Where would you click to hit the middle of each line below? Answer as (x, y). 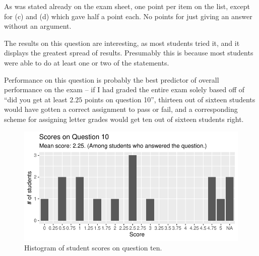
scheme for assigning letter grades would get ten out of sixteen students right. (124, 119)
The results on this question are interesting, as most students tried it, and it (122, 43)
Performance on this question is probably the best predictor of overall (112, 79)
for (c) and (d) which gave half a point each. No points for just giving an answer (128, 16)
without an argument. (38, 26)
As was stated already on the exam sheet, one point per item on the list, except (127, 6)
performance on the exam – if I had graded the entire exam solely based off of (124, 89)
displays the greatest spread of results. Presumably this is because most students (129, 53)
